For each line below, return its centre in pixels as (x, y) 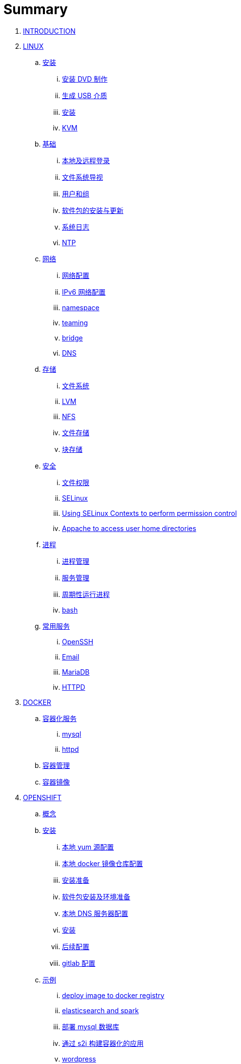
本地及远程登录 (86, 160)
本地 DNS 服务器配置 (95, 913)
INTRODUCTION (49, 31)
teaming (75, 322)
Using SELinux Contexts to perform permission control (150, 513)
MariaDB (76, 672)
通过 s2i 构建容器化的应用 (103, 1043)
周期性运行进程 (86, 594)
